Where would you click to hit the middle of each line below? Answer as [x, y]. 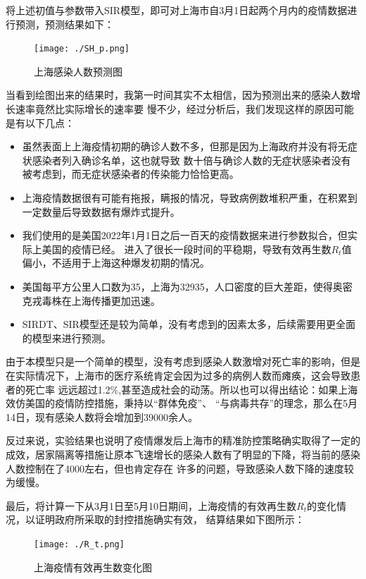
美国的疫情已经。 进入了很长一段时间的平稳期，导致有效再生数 [187, 249]
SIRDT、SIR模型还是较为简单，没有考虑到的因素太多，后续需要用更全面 [189, 324]
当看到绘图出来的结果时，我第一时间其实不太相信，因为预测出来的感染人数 [178, 95]
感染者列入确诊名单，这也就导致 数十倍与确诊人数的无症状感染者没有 [191, 160]
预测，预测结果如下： [64, 24]
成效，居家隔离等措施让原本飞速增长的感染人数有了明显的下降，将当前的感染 [183, 454]
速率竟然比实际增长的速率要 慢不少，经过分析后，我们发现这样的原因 [175, 109]
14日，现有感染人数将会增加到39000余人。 [102, 416]
